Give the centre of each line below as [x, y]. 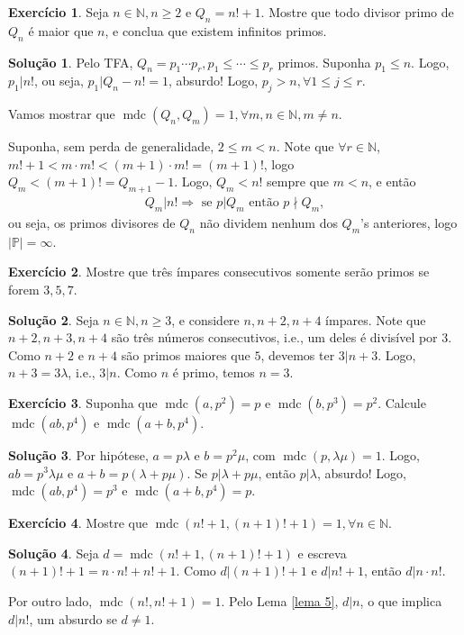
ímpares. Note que [376, 319]
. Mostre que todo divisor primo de [357, 12]
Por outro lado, [50, 600]
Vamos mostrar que [62, 114]
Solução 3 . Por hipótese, [78, 454]
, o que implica [401, 600]
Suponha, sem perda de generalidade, [111, 146]
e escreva [322, 553]
